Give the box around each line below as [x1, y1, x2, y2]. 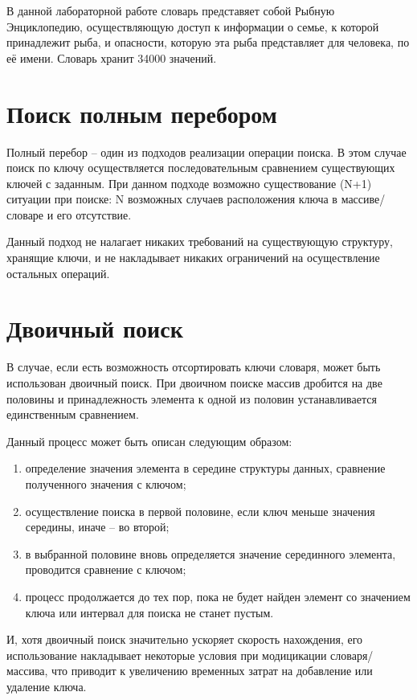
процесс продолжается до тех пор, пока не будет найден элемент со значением [25, 587, 411, 604]
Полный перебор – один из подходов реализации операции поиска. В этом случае [6, 143, 407, 160]
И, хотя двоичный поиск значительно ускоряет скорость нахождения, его [6, 631, 363, 648]
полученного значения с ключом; [25, 475, 186, 492]
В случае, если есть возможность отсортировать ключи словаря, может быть [6, 358, 381, 375]
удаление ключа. [6, 677, 87, 694]
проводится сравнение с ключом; [25, 561, 186, 578]
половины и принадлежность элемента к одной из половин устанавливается [6, 390, 377, 407]
